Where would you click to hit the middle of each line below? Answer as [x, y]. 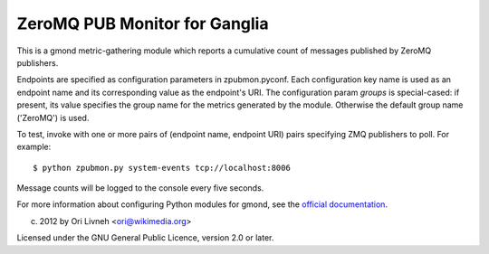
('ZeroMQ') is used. [53, 118]
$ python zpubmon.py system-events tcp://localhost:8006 [162, 168]
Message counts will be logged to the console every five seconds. [140, 188]
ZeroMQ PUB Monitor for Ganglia [143, 24]
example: [34, 147]
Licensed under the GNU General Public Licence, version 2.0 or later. [145, 238]
